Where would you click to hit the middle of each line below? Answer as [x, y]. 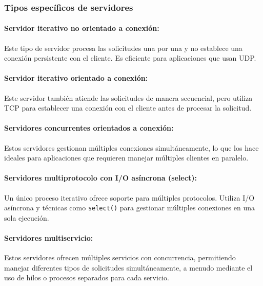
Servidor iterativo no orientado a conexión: [82, 28]
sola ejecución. [27, 217]
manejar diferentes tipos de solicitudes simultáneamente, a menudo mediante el [128, 267]
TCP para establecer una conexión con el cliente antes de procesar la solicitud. [128, 108]
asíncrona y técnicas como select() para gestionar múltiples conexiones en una [130, 208]
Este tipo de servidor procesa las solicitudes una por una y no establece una [123, 48]
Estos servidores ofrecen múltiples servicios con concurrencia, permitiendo [120, 257]
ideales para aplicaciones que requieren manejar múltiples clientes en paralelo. [126, 158]
